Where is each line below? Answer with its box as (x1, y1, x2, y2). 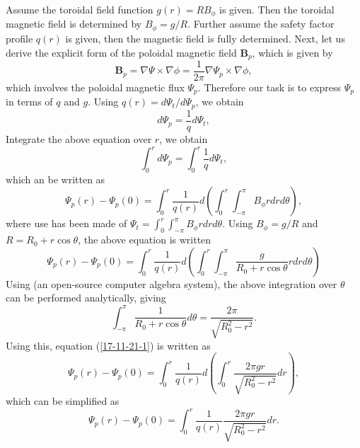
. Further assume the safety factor (187, 16, 335, 31)
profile (6, 30, 33, 45)
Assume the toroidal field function (6, 2, 153, 16)
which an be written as (6, 171, 105, 186)
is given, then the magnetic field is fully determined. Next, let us (65, 30, 345, 45)
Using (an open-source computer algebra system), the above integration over (6, 276, 337, 291)
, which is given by (252, 45, 333, 59)
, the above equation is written (78, 232, 211, 247)
